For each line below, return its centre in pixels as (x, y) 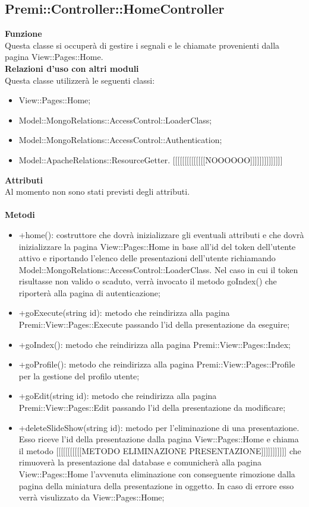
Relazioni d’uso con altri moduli (72, 68)
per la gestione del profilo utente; (79, 376)
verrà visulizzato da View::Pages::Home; (92, 497)
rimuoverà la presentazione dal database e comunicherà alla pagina (140, 462)
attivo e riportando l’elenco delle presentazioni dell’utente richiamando (147, 258)
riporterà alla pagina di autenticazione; (89, 292)
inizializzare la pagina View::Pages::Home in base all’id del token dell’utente (157, 246)
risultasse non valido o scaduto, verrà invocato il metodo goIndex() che (148, 281)
